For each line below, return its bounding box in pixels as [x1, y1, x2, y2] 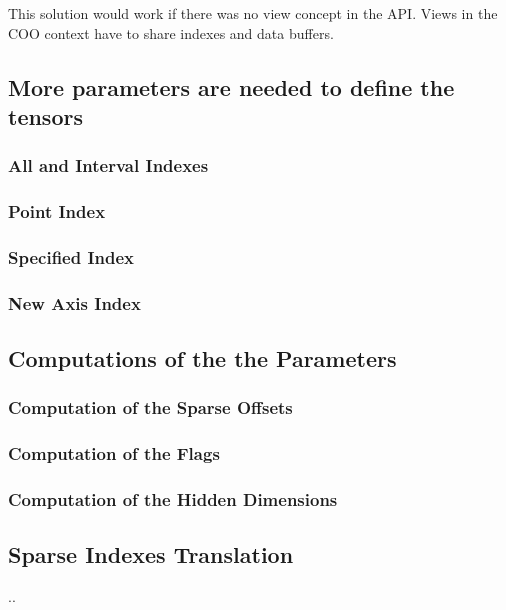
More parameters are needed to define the [8, 71, 455, 102]
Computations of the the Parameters [8, 343, 397, 374]
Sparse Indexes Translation [8, 539, 294, 570]
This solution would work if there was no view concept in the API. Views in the [8, 3, 498, 23]
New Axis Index [8, 290, 141, 315]
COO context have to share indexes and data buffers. [8, 22, 334, 43]
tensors [8, 100, 83, 131]
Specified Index [8, 244, 135, 269]
